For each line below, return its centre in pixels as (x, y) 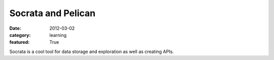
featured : (20, 42)
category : (20, 35)
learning (58, 35)
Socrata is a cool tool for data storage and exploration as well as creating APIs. (92, 51)
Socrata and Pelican (53, 13)
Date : (15, 28)
